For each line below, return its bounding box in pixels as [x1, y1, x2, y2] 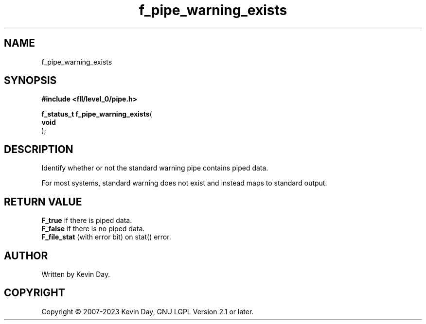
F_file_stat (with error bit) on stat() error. [41, 233, 171, 241]
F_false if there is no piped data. [41, 224, 145, 233]
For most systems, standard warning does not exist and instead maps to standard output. [41, 179, 327, 188]
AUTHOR [4, 249, 48, 262]
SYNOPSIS [4, 74, 57, 87]
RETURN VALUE [4, 195, 82, 208]
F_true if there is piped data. [41, 216, 132, 225]
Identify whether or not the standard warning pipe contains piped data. [41, 164, 268, 172]
